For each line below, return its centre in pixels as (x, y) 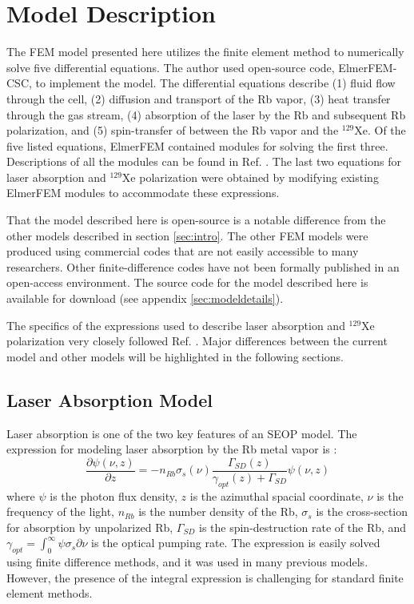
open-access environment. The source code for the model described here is (187, 282)
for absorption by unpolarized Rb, (90, 527)
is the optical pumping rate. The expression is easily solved (236, 543)
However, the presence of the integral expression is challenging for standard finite (205, 577)
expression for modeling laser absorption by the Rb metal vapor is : (172, 449)
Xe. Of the (380, 130)
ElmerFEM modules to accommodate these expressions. (143, 193)
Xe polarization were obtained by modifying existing (250, 177)
